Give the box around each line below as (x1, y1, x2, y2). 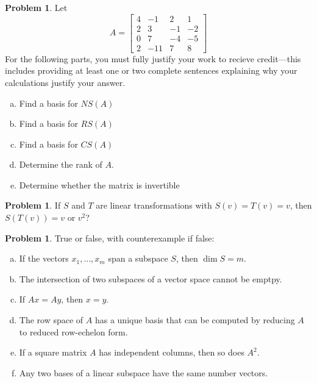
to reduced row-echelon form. (19, 325, 128, 338)
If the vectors (19, 252, 69, 265)
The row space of (19, 313, 84, 326)
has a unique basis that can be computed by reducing (94, 313, 295, 326)
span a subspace (108, 252, 168, 265)
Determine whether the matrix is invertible (19, 178, 180, 191)
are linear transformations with (96, 199, 212, 212)
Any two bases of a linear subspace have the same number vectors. (19, 366, 268, 379)
